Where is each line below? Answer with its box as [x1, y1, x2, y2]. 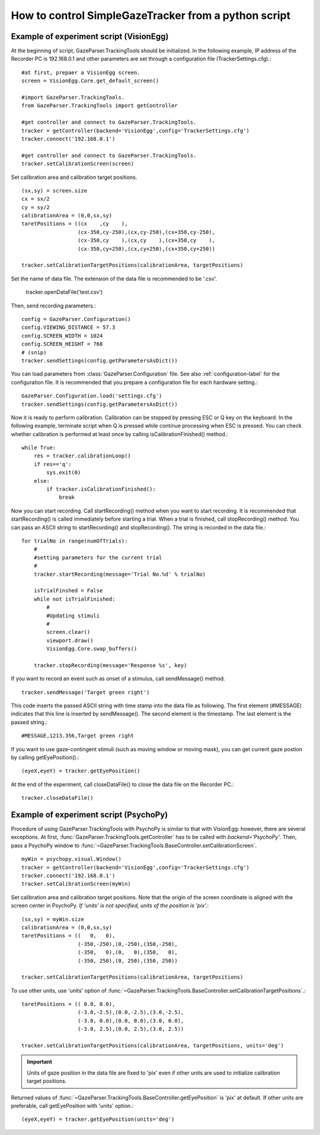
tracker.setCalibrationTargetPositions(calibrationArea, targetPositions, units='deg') [21, 1043, 284, 1049]
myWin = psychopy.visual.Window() [21, 856, 121, 863]
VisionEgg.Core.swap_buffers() [46, 646, 137, 652]
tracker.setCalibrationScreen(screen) [21, 161, 135, 167]
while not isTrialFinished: [33, 595, 116, 602]
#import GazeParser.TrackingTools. [21, 94, 125, 101]
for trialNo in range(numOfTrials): [21, 537, 128, 544]
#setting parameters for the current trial [33, 554, 162, 561]
